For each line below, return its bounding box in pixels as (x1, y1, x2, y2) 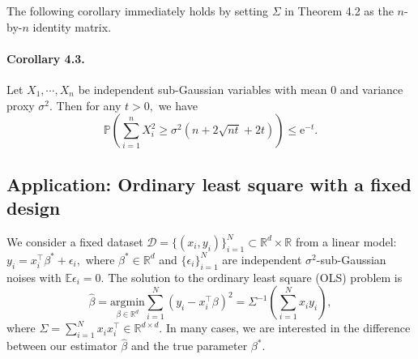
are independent (222, 250, 302, 267)
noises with (6, 268, 62, 285)
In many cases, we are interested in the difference (165, 319, 411, 336)
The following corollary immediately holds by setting (6, 2, 269, 19)
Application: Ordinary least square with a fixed (6, 171, 412, 196)
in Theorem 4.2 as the (284, 2, 394, 19)
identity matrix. (32, 18, 112, 35)
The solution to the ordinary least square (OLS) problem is (108, 268, 403, 285)
